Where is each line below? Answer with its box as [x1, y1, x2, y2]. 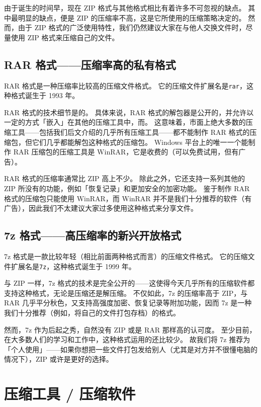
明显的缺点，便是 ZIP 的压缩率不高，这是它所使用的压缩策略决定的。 [18, 12, 246, 23]
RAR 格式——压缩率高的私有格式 [4, 56, 176, 72]
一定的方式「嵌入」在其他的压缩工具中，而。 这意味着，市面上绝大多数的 [4, 117, 246, 127]
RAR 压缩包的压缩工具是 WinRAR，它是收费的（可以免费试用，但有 [13, 146, 239, 157]
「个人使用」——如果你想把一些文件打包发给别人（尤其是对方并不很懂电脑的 [4, 344, 257, 354]
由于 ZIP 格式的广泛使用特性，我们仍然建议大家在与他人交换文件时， [18, 22, 246, 33]
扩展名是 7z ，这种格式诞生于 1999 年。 [11, 261, 136, 271]
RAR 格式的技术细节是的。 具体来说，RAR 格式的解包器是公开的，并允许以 [4, 107, 254, 117]
